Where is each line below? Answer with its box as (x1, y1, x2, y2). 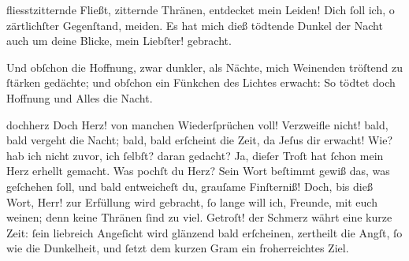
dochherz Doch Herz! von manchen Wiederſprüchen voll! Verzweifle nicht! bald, (6, 116, 389, 132)
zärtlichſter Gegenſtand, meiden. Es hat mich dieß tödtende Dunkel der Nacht (6, 17, 383, 33)
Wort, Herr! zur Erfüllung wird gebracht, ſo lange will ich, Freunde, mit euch (6, 193, 377, 210)
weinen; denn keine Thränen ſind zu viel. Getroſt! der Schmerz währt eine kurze (6, 209, 392, 226)
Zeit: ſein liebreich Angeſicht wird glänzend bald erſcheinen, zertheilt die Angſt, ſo (6, 224, 403, 240)
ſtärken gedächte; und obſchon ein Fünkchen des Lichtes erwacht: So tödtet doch (6, 74, 396, 91)
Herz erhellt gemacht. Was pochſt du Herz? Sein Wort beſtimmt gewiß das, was (6, 162, 390, 179)
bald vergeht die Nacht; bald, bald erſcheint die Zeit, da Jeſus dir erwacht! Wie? (6, 132, 393, 148)
